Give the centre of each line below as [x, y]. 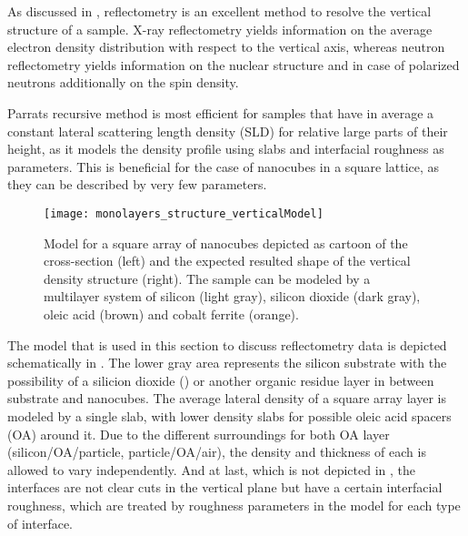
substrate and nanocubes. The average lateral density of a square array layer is [227, 398]
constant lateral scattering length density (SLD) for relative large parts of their [228, 131]
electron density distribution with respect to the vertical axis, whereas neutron [226, 47]
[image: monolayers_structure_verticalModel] [184, 213]
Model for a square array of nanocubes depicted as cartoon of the [226, 243]
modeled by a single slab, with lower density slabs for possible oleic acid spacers [229, 415]
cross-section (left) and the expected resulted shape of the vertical [227, 261]
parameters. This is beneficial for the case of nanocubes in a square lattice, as [224, 166]
